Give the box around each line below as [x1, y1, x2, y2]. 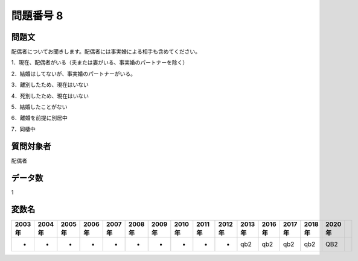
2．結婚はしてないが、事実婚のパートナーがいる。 [11, 70, 136, 77]
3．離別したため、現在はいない [11, 81, 89, 89]
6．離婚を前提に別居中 [11, 115, 68, 122]
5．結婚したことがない [11, 103, 68, 111]
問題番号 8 [11, 9, 63, 22]
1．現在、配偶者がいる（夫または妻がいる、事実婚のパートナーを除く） [11, 59, 188, 66]
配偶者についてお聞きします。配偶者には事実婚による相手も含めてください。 [11, 48, 200, 55]
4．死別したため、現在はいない [11, 92, 89, 99]
